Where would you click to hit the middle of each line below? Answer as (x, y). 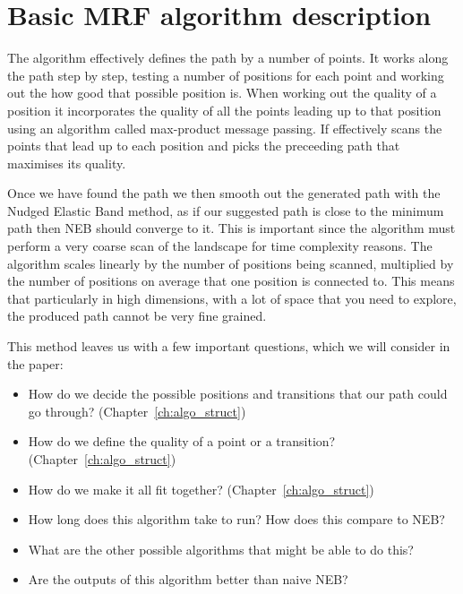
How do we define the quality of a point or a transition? (182, 441)
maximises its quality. (67, 163)
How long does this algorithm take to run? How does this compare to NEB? (236, 519)
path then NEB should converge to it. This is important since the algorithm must (231, 228)
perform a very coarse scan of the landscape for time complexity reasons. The (220, 246)
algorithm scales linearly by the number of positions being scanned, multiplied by (231, 263)
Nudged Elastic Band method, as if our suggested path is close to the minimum (226, 210)
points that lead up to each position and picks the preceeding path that (204, 146)
